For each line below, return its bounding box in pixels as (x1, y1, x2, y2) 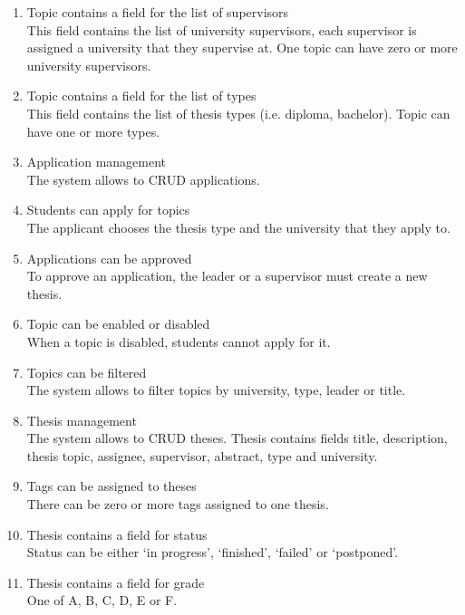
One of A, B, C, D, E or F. (26, 591, 178, 610)
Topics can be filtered (26, 362, 147, 381)
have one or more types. (26, 121, 160, 140)
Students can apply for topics (26, 200, 190, 219)
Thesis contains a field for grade (26, 572, 205, 591)
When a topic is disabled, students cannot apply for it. (26, 332, 331, 351)
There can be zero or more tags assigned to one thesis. (26, 495, 329, 514)
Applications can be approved (26, 248, 192, 267)
